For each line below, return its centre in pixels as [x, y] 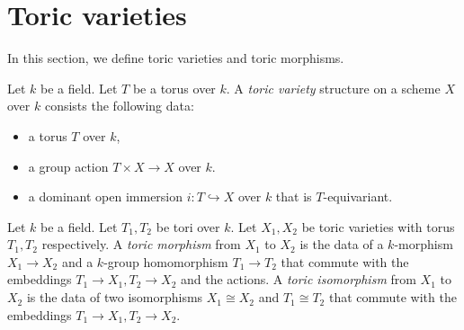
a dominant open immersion [106, 196]
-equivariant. [358, 196]
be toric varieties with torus [378, 226]
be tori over [188, 226]
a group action [68, 166]
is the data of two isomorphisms [115, 297]
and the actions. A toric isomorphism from [298, 279]
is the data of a [342, 244]
